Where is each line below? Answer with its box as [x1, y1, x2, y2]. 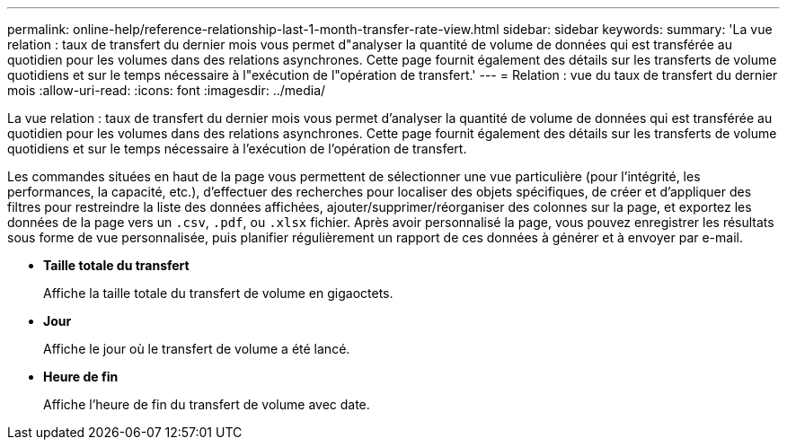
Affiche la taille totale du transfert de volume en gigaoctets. [43, 285, 393, 301]
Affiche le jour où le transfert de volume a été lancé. [43, 341, 350, 356]
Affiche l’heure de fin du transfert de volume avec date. [43, 397, 370, 412]
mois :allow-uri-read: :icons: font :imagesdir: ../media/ [7, 83, 326, 98]
